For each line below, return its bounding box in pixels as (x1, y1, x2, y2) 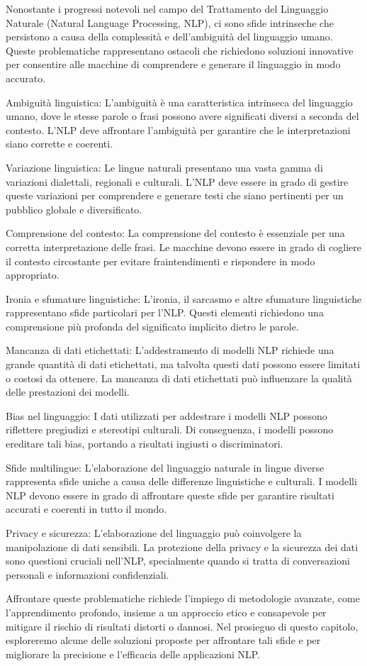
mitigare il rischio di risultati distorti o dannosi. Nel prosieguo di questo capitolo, (6, 618, 358, 633)
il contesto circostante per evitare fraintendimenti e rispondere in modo (6, 253, 315, 268)
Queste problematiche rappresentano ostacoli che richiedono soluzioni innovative (6, 43, 354, 57)
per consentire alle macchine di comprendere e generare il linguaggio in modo (6, 57, 341, 72)
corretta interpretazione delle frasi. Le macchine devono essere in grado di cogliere (6, 239, 361, 254)
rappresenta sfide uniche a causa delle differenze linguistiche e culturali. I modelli (6, 474, 357, 489)
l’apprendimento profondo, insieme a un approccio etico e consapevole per (6, 604, 327, 619)
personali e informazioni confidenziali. (6, 567, 169, 582)
